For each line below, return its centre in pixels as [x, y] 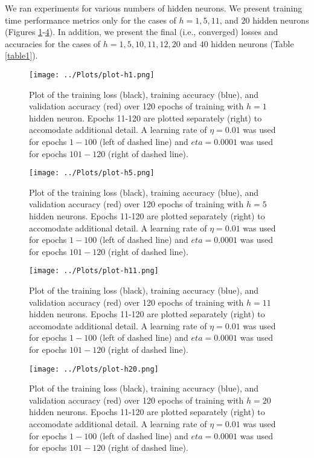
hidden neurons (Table [252, 43]
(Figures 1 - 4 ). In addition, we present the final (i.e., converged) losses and [142, 32]
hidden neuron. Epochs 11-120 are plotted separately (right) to [146, 118]
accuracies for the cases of [53, 43]
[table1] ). [21, 55]
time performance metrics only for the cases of [91, 20]
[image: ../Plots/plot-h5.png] [92, 173]
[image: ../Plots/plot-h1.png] [92, 75]
